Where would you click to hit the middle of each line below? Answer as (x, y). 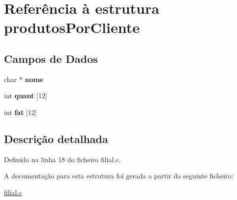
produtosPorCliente (72, 27)
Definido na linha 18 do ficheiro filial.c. (62, 159)
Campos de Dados (51, 58)
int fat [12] (20, 112)
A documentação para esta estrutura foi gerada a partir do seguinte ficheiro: (119, 176)
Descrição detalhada (56, 138)
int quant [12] (26, 96)
